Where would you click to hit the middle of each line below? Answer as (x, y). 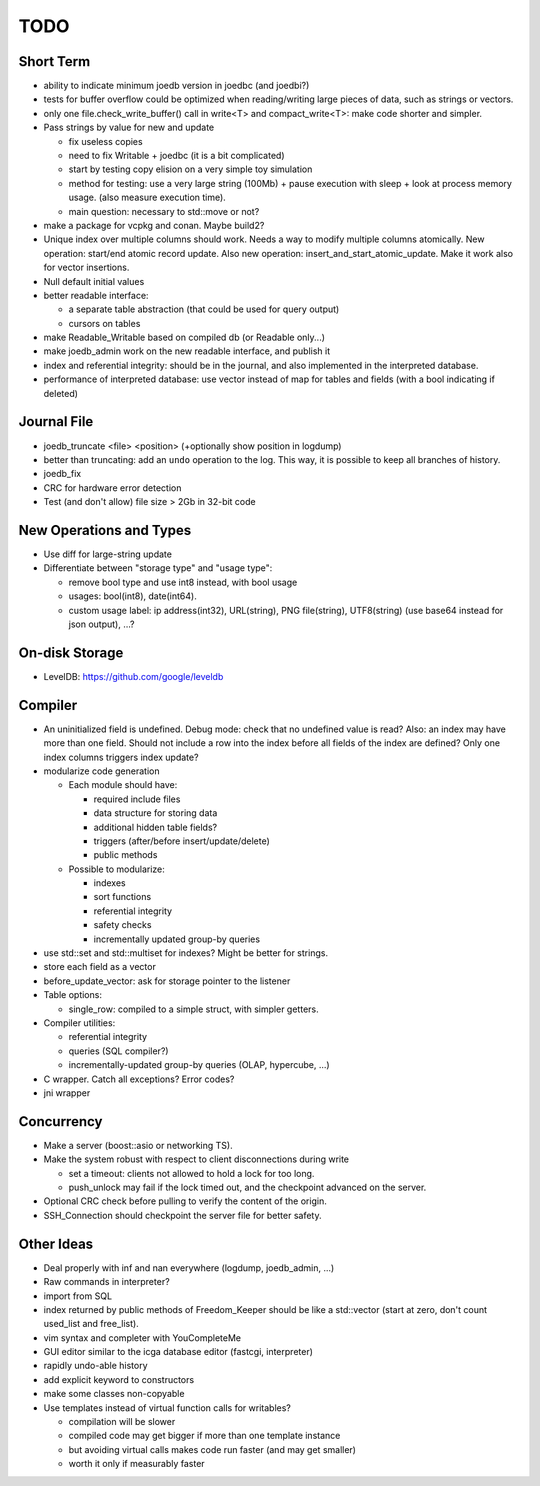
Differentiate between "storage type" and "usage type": (158, 568)
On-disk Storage (71, 652)
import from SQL (78, 1296)
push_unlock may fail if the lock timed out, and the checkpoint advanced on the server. (247, 1187)
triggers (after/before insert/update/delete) (181, 841)
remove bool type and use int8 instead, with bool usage (183, 582)
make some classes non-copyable (114, 1394)
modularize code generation (101, 771)
